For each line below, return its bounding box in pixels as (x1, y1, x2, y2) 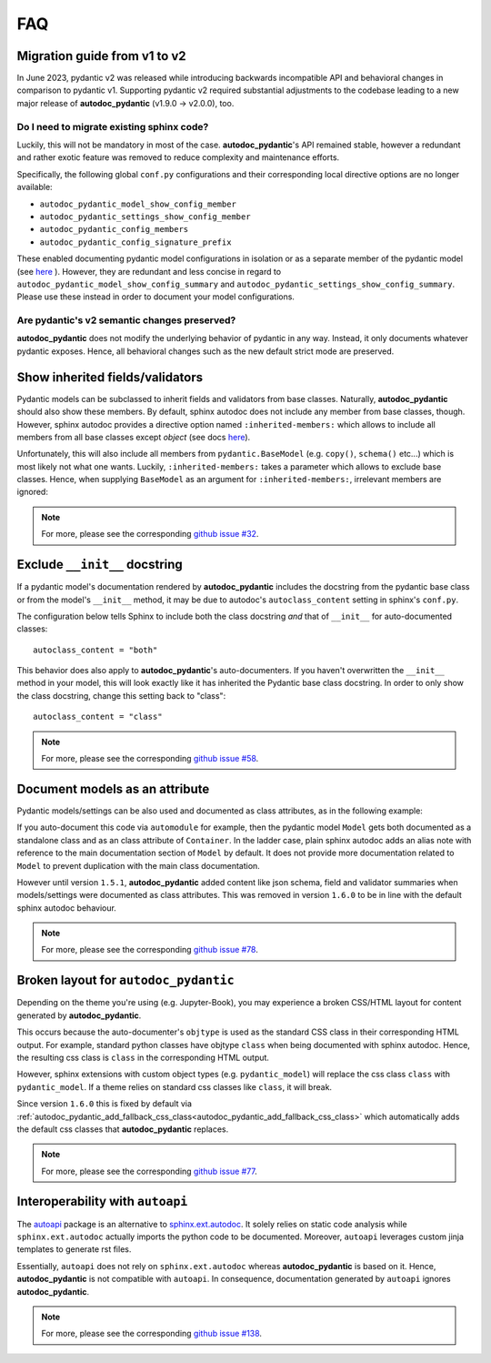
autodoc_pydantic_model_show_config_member (39, 198, 236, 209)
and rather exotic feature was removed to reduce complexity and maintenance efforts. (16, 152, 340, 163)
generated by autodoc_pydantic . (16, 1010, 142, 1021)
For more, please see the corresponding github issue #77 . (41, 1166, 258, 1176)
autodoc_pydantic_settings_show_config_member (39, 211, 251, 222)
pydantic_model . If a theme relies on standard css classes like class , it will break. (16, 1081, 332, 1092)
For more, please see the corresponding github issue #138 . (41, 1328, 263, 1339)
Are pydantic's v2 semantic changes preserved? (16, 314, 236, 327)
